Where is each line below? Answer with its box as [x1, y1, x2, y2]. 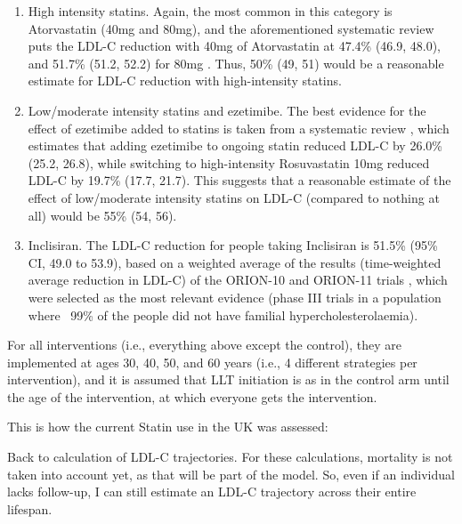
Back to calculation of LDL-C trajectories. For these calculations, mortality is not [7, 447, 453, 466]
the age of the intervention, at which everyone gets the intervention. [7, 387, 377, 406]
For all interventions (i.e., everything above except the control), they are [7, 335, 402, 354]
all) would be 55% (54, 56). [28, 206, 177, 224]
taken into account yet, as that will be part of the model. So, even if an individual [7, 464, 455, 483]
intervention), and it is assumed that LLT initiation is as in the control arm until [7, 370, 450, 389]
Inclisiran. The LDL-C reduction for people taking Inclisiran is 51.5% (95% [28, 236, 438, 254]
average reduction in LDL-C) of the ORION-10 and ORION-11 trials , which [28, 270, 448, 289]
